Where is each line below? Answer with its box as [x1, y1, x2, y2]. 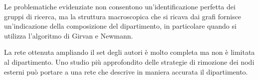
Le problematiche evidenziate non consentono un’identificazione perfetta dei [4, 1, 236, 11]
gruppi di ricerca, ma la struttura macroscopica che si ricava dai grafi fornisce [4, 11, 242, 21]
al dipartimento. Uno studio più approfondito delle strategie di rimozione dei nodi [4, 56, 255, 67]
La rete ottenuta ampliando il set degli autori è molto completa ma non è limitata [4, 47, 255, 57]
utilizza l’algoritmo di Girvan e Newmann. [4, 30, 133, 40]
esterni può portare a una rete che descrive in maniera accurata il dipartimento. [4, 66, 248, 77]
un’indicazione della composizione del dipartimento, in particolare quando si [4, 21, 237, 31]
